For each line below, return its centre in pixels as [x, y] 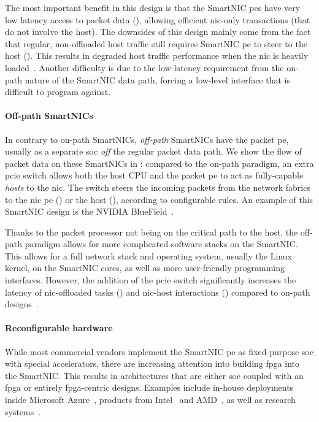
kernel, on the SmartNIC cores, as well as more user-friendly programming [145, 268]
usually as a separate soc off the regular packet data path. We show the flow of [153, 151]
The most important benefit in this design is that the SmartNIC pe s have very [153, 7]
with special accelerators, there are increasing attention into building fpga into [152, 363]
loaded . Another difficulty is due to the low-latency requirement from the [144, 67]
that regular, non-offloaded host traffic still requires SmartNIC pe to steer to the [156, 43]
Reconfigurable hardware [59, 328]
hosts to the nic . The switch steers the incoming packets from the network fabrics [158, 187]
